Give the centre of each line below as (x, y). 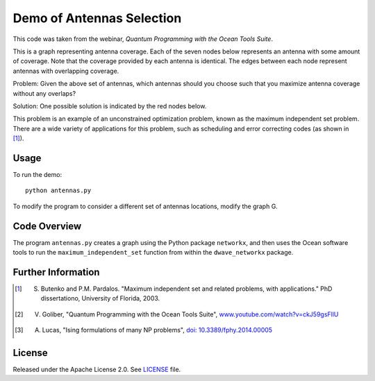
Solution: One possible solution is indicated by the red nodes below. (110, 106)
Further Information (56, 272)
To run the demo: (37, 174)
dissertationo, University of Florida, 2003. (100, 298)
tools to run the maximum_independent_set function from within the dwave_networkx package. (153, 253)
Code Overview (47, 226)
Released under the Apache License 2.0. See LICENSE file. (97, 370)
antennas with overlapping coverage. (66, 71)
